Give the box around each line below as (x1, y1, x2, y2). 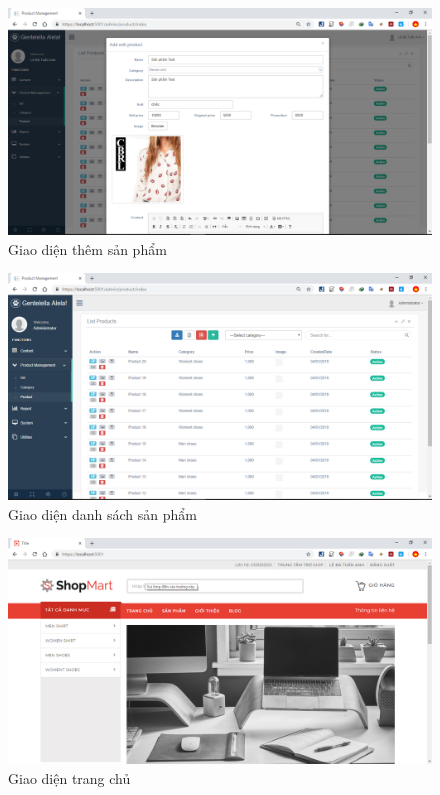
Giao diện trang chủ (8, 767, 131, 788)
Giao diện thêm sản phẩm (8, 238, 167, 259)
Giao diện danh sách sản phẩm (8, 503, 197, 524)
